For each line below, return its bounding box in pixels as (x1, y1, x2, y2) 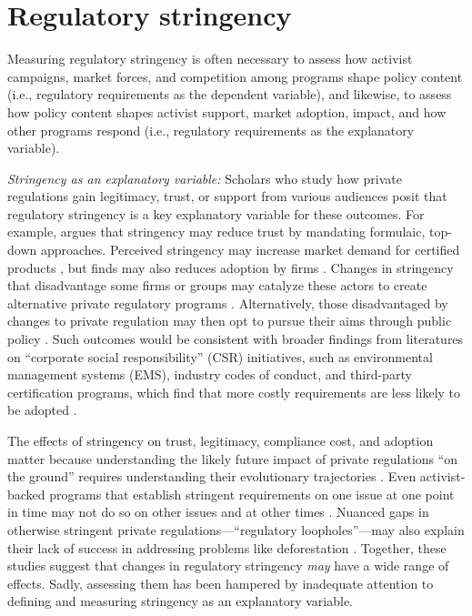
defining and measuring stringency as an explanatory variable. (7, 591, 353, 611)
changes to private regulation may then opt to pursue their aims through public (7, 311, 452, 330)
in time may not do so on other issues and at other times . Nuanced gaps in (7, 502, 429, 521)
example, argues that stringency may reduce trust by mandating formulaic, (7, 222, 426, 241)
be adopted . (7, 400, 77, 419)
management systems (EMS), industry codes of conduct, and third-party (7, 365, 412, 384)
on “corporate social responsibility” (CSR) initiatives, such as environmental (7, 347, 433, 366)
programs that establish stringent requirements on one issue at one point (49, 484, 455, 503)
